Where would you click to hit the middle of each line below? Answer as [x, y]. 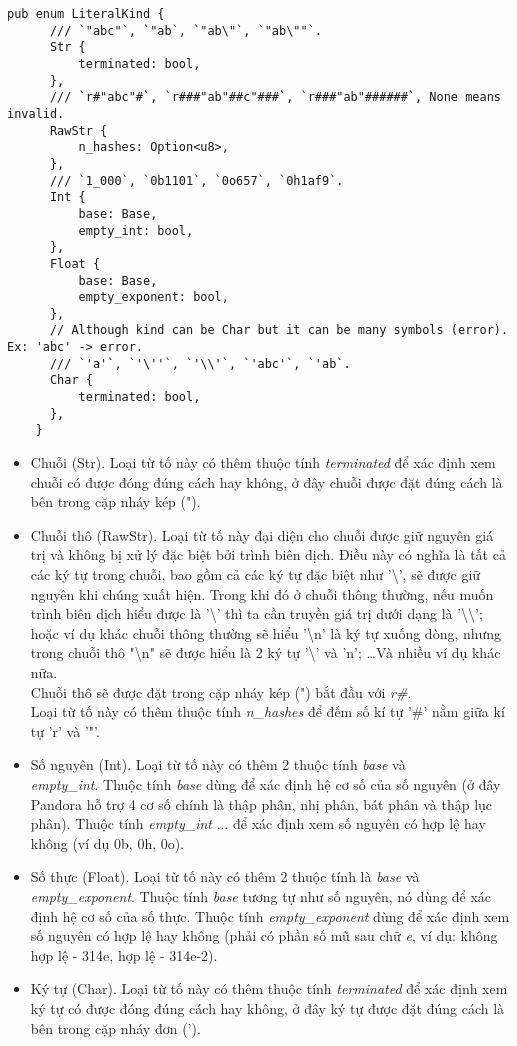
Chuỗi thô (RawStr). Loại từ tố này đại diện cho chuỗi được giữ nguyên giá [262, 534]
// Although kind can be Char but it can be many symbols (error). [279, 330]
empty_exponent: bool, [153, 297]
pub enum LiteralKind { [86, 14]
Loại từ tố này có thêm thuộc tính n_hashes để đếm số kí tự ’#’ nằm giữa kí [267, 711]
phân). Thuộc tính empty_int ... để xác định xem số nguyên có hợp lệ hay [258, 823]
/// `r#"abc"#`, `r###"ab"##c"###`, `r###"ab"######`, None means [275, 97]
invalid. [36, 113]
